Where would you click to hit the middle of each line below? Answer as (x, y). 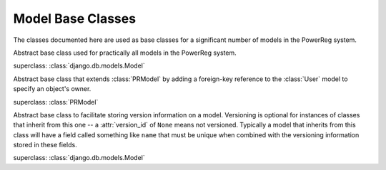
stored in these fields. (45, 145)
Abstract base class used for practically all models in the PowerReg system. (125, 53)
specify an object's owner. (52, 89)
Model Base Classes (74, 18)
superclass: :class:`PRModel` (56, 102)
